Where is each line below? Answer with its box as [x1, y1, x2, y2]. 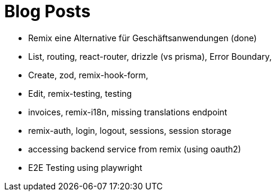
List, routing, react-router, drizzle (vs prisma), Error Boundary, [28, 51, 272, 62]
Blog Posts [4, 1, 91, 22]
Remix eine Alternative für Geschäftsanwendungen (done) [28, 32, 257, 43]
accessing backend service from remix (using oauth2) [28, 143, 241, 154]
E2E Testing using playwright [28, 162, 142, 173]
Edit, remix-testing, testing [28, 88, 132, 99]
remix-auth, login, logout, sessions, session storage [28, 125, 232, 136]
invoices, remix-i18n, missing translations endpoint [28, 106, 228, 117]
